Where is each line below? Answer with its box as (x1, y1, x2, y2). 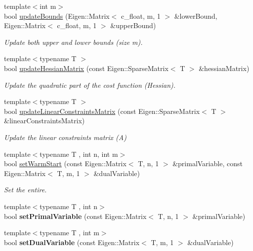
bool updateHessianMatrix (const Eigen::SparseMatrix (4, 63, 169, 73)
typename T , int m (40, 227, 99, 238)
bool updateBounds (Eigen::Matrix (4, 10, 110, 21)
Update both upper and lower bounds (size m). (4, 36, 143, 47)
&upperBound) (110, 20, 156, 31)
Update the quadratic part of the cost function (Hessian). (4, 79, 176, 90)
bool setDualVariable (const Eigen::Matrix (4, 237, 140, 247)
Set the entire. (4, 184, 47, 195)
